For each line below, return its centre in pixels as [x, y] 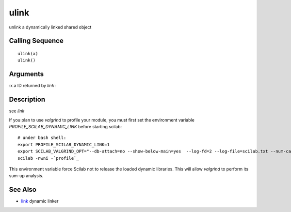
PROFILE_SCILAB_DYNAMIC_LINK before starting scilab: [65, 126]
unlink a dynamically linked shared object [50, 27]
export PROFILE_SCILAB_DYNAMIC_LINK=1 [64, 144]
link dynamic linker [40, 201]
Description [27, 99]
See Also [23, 189]
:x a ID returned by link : [33, 86]
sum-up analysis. [26, 176]
